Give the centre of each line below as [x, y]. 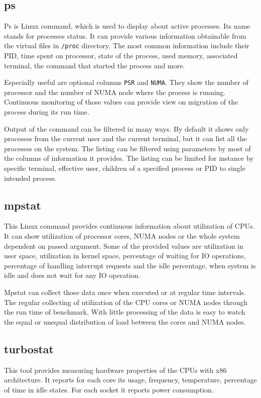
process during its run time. [47, 112]
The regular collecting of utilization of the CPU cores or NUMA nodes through [126, 302]
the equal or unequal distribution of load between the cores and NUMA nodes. [125, 321]
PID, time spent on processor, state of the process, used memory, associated [121, 56]
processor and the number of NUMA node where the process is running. [115, 92]
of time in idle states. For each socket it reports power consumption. [109, 389]
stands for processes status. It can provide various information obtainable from [125, 35]
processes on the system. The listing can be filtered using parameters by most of [127, 148]
